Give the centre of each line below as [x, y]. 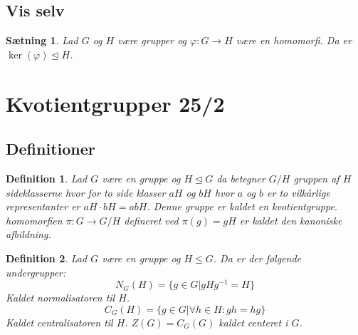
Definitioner [51, 149]
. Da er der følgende [257, 258]
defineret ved [151, 220]
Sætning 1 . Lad [42, 40]
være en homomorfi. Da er [294, 40]
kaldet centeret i [253, 322]
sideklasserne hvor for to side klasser [86, 192]
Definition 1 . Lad [47, 178]
